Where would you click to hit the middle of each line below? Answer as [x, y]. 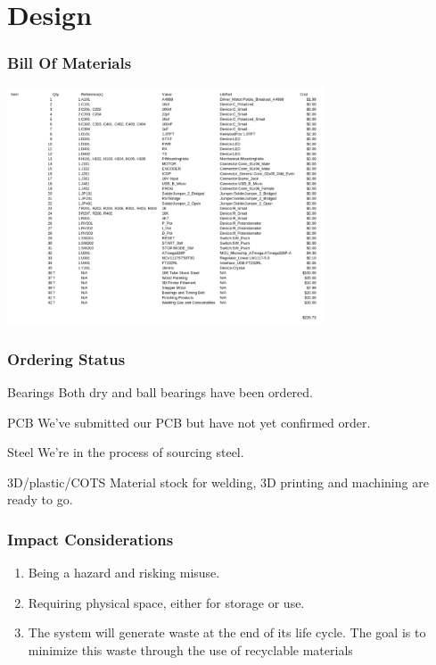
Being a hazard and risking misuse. [124, 573]
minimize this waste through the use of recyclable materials [190, 649]
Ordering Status [66, 358]
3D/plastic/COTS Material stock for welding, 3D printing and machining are [218, 482]
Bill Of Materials [70, 63]
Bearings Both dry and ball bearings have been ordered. [160, 391]
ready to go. [40, 499]
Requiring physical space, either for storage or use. [166, 602]
